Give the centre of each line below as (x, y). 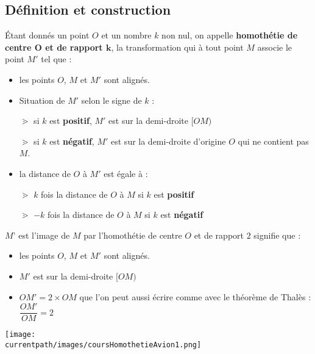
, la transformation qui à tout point (177, 47)
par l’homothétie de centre (133, 235)
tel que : (56, 59)
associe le (275, 47)
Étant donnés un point (47, 35)
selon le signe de (111, 100)
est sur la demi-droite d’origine (168, 141)
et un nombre (126, 35)
